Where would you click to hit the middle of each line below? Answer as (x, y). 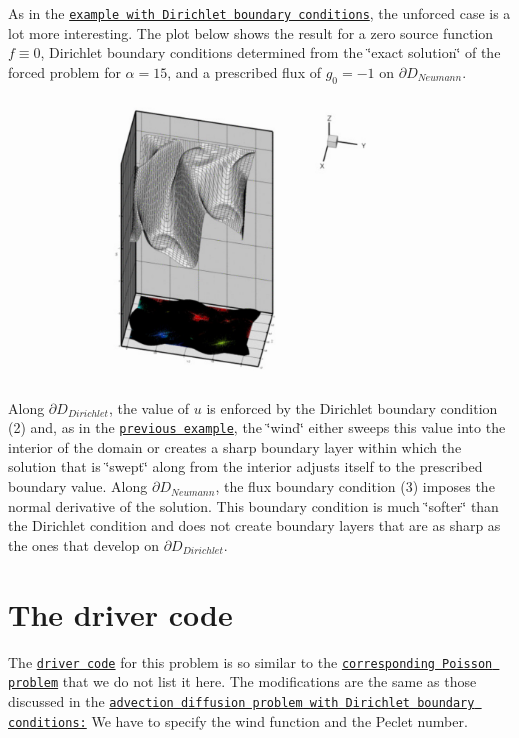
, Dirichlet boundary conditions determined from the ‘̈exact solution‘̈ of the (270, 52)
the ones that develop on (83, 544)
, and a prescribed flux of (244, 71)
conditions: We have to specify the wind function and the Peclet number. (238, 720)
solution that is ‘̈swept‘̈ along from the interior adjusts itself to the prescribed (245, 466)
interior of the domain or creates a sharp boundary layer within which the (235, 446)
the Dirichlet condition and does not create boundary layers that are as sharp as (254, 525)
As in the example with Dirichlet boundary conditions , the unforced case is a (259, 13)
